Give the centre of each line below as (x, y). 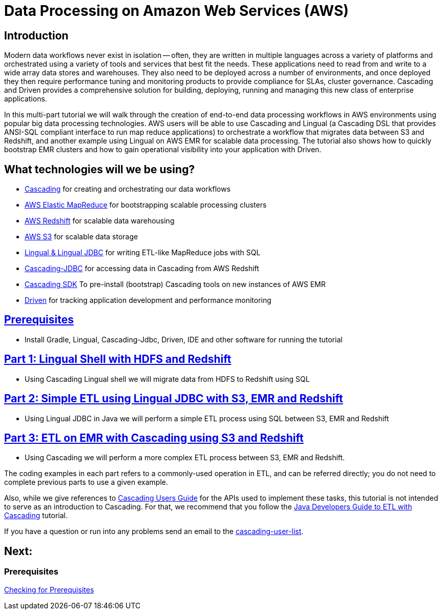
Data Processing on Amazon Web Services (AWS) (176, 11)
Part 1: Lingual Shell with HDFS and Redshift (118, 359)
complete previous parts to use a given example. (86, 482)
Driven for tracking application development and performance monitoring (148, 300)
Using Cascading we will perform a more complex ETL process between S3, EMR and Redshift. (185, 458)
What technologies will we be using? (100, 169)
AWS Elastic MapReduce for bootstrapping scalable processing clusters (146, 205)
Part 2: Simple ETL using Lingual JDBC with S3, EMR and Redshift (174, 399)
